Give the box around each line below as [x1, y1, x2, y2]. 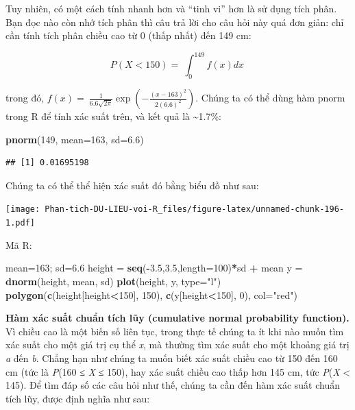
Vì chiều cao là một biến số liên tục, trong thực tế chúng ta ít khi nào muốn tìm [5, 324, 344, 338]
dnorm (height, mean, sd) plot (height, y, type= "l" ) [5, 274, 221, 288]
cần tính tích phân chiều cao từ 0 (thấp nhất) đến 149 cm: [5, 28, 252, 43]
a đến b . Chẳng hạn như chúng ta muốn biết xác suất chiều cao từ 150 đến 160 [5, 350, 338, 365]
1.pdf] [5, 218, 35, 228]
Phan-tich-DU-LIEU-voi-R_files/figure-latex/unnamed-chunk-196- [45, 204, 344, 215]
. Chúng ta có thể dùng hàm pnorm [195, 91, 345, 105]
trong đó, [5, 91, 45, 105]
